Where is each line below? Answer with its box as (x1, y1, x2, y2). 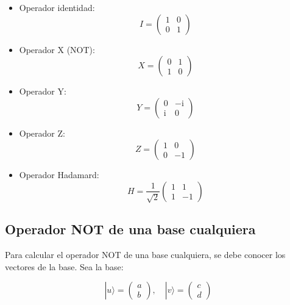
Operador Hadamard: (19, 168, 99, 181)
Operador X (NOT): (19, 43, 95, 56)
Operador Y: (19, 85, 66, 98)
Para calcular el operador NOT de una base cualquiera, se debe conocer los (5, 248, 286, 261)
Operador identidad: (19, 1, 95, 13)
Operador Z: (19, 126, 65, 139)
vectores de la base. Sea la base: (5, 260, 124, 273)
